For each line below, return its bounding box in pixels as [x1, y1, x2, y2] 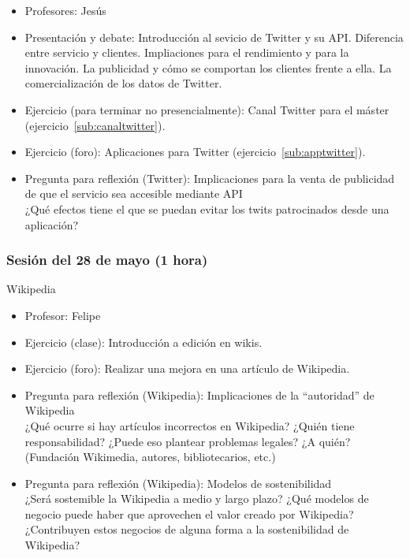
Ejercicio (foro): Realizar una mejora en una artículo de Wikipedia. [24, 360, 350, 377]
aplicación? [24, 216, 79, 232]
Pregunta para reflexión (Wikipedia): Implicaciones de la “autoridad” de [24, 386, 375, 403]
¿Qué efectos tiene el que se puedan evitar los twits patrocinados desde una [24, 200, 389, 217]
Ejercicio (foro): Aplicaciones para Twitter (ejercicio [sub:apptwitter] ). [24, 143, 366, 160]
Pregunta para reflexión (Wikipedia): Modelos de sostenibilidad [24, 474, 332, 491]
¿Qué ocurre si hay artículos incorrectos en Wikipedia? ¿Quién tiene [24, 417, 355, 433]
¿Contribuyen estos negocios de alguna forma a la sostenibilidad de [24, 521, 349, 538]
